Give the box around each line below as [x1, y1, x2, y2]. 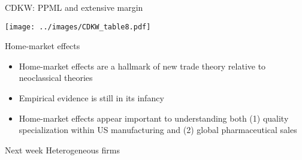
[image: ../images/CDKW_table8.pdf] [5, 22, 151, 31]
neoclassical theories [19, 71, 93, 84]
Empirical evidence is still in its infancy [19, 92, 164, 104]
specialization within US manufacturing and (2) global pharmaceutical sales [19, 123, 297, 136]
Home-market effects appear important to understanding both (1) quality [19, 111, 289, 124]
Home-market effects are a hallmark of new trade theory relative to [19, 59, 266, 72]
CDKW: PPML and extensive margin [5, 1, 143, 13]
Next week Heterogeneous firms [5, 143, 120, 156]
